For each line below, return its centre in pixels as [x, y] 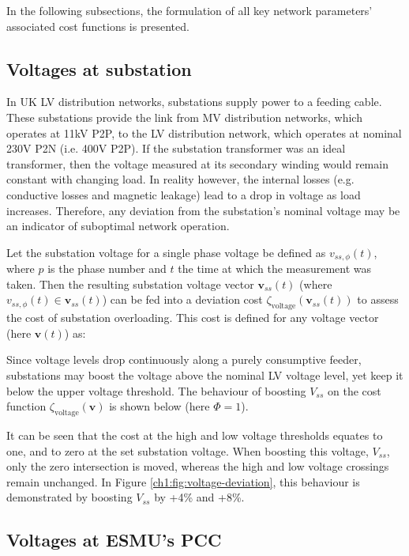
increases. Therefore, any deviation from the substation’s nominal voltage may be [203, 210]
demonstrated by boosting [69, 497]
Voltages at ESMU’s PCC [114, 540]
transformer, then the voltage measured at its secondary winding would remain [197, 163]
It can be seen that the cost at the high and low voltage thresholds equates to [195, 435]
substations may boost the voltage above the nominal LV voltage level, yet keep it [205, 374]
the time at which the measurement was [275, 269]
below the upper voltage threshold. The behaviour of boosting [156, 390]
